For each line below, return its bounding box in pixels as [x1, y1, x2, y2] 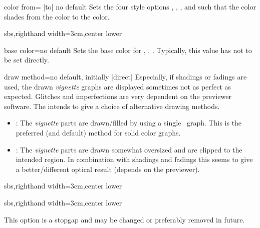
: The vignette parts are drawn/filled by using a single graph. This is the [16, 117, 242, 128]
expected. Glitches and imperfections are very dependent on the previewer [4, 91, 231, 101]
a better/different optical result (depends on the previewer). [16, 163, 200, 174]
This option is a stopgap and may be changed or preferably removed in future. [4, 214, 245, 224]
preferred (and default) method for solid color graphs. [16, 127, 181, 137]
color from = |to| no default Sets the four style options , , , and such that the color [4, 1, 256, 11]
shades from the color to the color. [4, 11, 110, 21]
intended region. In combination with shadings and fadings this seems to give [16, 154, 253, 164]
